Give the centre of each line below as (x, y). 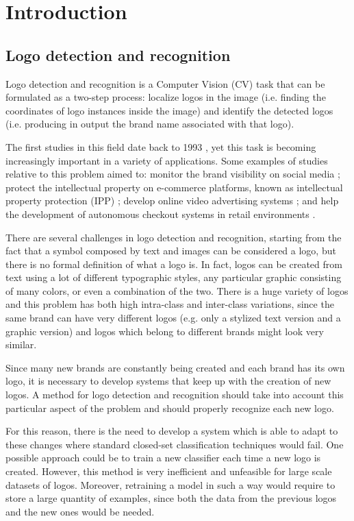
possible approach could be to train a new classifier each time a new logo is (163, 458)
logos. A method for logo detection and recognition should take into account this (175, 395)
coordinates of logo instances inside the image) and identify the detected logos (169, 110)
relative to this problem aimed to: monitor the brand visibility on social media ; (173, 174)
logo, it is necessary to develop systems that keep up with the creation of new (168, 381)
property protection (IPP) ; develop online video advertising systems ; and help (172, 201)
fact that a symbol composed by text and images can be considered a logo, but (171, 251)
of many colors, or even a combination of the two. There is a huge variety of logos (177, 290)
